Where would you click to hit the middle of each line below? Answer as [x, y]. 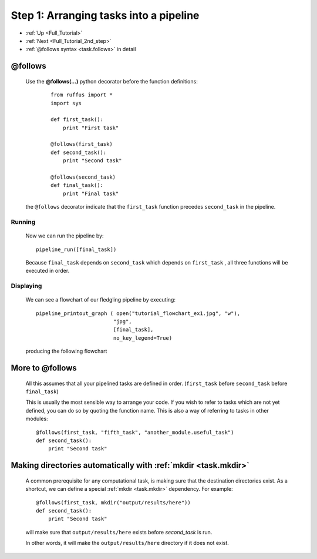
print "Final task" [91, 193]
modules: [37, 419]
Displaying [26, 286]
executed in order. [48, 271]
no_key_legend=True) [143, 338]
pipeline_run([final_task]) [76, 249]
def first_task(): [77, 120]
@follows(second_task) [83, 177]
